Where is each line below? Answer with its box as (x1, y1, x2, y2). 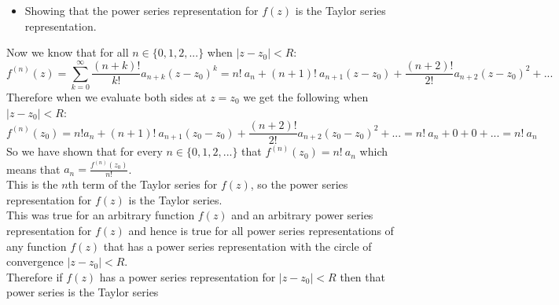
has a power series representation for (99, 268, 276, 285)
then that (340, 268, 385, 285)
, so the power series (250, 176, 348, 193)
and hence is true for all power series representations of (128, 222, 394, 239)
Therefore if (6, 268, 63, 285)
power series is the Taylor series (6, 284, 159, 300)
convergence (6, 253, 64, 270)
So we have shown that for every (6, 143, 163, 160)
